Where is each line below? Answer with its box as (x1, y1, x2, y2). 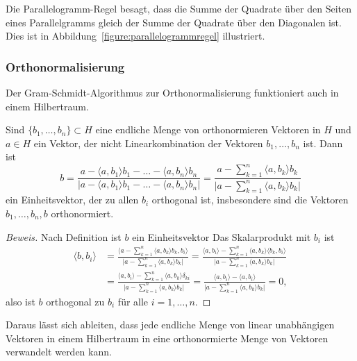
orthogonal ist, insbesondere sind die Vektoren (151, 192, 349, 207)
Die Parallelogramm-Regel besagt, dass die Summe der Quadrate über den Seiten (6, 1, 351, 15)
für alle (117, 294, 149, 308)
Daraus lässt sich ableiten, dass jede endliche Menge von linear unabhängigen (6, 317, 335, 332)
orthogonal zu (46, 294, 105, 308)
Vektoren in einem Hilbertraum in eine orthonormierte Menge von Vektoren (6, 330, 329, 345)
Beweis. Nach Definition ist (6, 229, 122, 244)
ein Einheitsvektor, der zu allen (6, 192, 139, 207)
